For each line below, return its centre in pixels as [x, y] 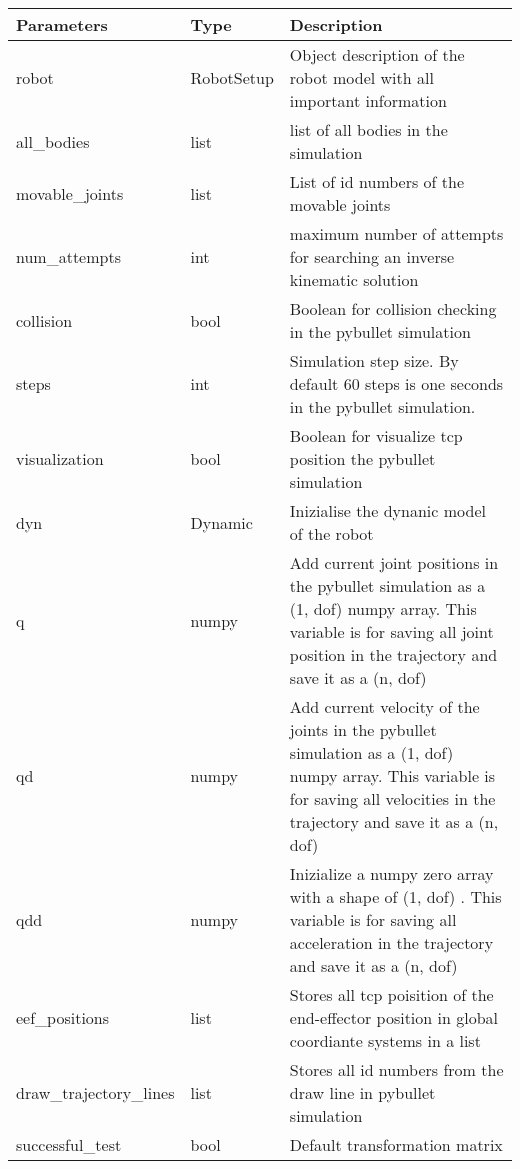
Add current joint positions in [394, 562]
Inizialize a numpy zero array [391, 873]
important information [368, 100]
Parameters [62, 24]
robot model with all [361, 77]
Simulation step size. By [374, 360]
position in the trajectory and [393, 654]
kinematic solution [354, 279]
